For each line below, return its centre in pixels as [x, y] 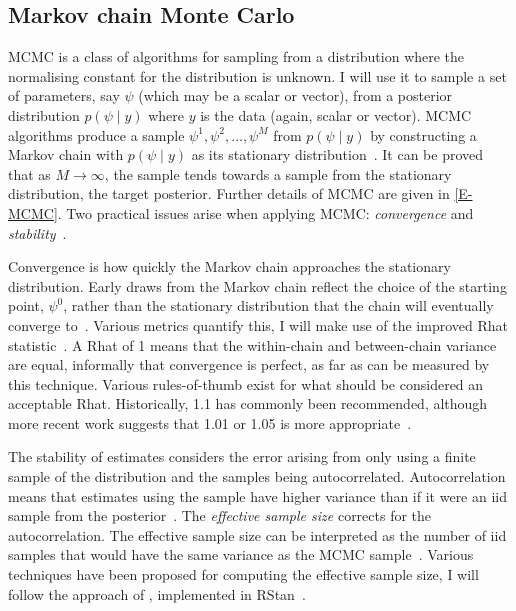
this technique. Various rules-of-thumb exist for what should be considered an [246, 383]
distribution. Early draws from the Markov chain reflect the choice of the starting [257, 285]
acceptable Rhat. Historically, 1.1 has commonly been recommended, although [248, 403]
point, [26, 305]
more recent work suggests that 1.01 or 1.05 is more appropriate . [210, 422]
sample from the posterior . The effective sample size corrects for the [220, 515]
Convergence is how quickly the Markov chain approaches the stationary [229, 266]
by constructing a [423, 134]
